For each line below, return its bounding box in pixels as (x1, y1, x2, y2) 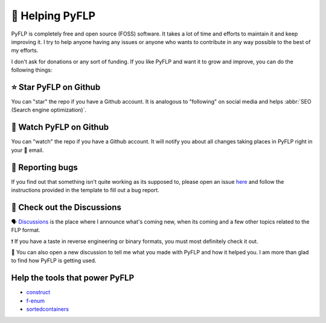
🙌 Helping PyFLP (11, 9, 96, 22)
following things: (11, 66, 53, 74)
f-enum (26, 297, 45, 304)
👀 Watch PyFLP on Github (11, 122, 109, 133)
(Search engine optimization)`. (11, 106, 87, 114)
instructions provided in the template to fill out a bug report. (11, 187, 159, 193)
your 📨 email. (11, 146, 44, 154)
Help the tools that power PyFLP (11, 273, 135, 283)
